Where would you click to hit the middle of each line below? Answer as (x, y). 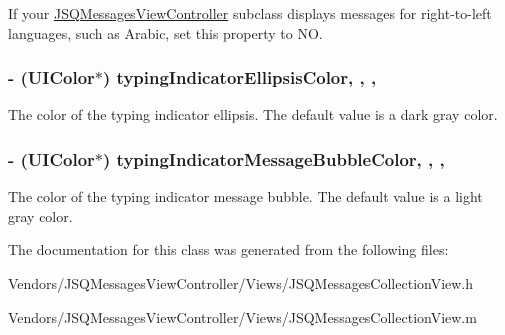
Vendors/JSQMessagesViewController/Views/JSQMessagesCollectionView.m (242, 316)
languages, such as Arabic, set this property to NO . (165, 32)
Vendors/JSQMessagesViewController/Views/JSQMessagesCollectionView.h (241, 283)
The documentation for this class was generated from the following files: (228, 249)
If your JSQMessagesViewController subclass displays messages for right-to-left (250, 13)
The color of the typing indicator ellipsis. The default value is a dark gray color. (253, 114)
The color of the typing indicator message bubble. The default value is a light (245, 196)
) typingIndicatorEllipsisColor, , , (240, 77)
